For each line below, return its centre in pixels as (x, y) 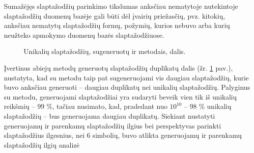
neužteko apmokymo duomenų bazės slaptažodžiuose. (84, 35)
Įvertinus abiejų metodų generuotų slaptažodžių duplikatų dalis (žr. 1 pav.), (118, 67)
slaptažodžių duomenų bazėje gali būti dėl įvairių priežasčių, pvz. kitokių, (114, 15)
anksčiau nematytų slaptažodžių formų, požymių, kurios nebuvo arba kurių (117, 25)
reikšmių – (20, 106)
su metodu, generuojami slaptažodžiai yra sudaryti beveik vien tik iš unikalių (120, 96)
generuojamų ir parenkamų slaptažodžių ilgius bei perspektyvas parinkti (113, 125)
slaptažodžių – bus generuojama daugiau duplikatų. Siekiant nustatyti (110, 115)
